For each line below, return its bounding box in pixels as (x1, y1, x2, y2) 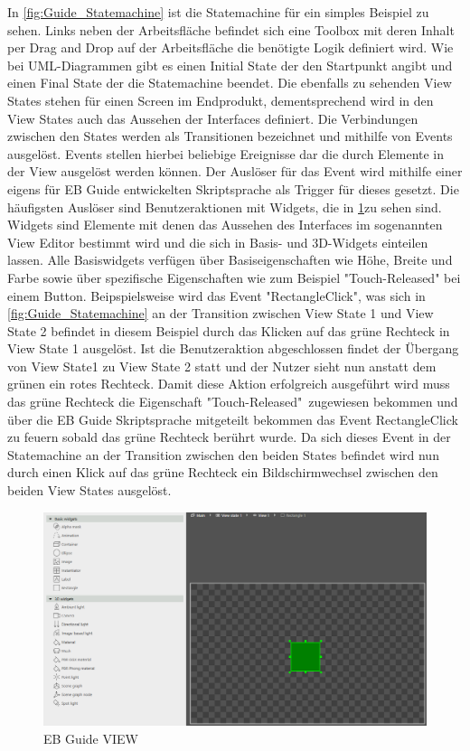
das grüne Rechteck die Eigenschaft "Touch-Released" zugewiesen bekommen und (7, 392, 458, 411)
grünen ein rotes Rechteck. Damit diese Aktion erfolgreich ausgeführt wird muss (7, 374, 450, 393)
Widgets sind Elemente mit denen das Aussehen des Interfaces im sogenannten (7, 215, 443, 234)
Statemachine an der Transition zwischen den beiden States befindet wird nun (7, 445, 439, 464)
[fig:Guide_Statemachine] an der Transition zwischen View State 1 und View (7, 304, 434, 323)
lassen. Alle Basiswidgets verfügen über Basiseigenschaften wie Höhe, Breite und (7, 250, 453, 269)
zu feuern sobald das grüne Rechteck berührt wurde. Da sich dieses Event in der (7, 427, 451, 446)
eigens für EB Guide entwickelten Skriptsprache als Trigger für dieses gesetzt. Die (7, 179, 459, 198)
